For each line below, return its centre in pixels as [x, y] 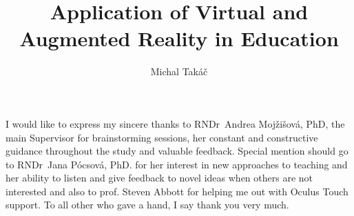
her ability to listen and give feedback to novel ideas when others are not [159, 178]
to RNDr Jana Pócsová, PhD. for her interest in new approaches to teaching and [177, 164]
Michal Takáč [179, 71]
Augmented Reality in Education [179, 38]
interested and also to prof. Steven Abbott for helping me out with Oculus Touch [177, 191]
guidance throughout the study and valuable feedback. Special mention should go [177, 151]
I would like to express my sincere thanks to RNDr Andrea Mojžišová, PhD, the [175, 123]
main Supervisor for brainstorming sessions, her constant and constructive [162, 137]
